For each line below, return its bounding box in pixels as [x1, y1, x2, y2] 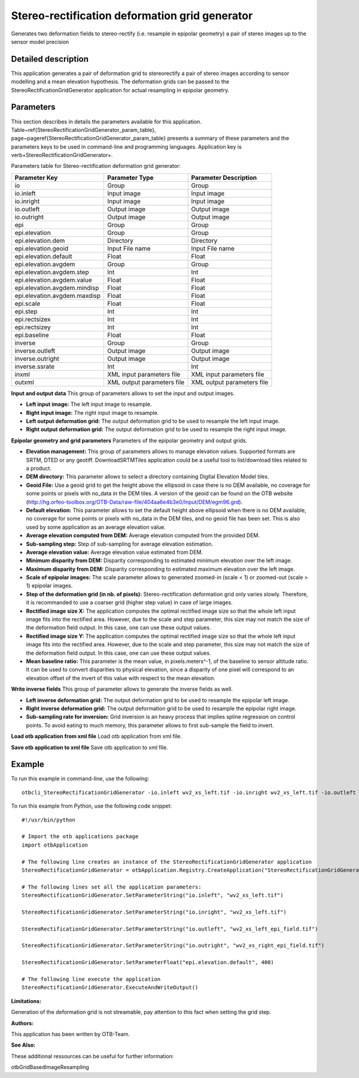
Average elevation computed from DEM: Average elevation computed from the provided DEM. [26, 532, 260, 539]
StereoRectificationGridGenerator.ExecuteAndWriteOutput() [22, 984, 199, 991]
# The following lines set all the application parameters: [22, 883, 202, 890]
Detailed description [11, 54, 89, 64]
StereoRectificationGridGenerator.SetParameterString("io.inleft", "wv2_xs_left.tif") [22, 892, 284, 899]
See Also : [11, 1041, 36, 1049]
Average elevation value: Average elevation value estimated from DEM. [26, 549, 203, 556]
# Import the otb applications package [22, 833, 139, 840]
